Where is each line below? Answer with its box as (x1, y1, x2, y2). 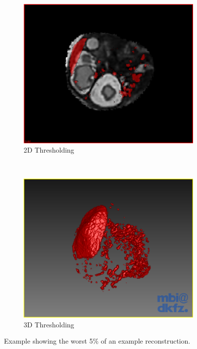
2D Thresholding (24, 145, 74, 155)
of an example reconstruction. (100, 336, 191, 346)
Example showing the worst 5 (4, 336, 93, 346)
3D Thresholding (24, 319, 74, 329)
